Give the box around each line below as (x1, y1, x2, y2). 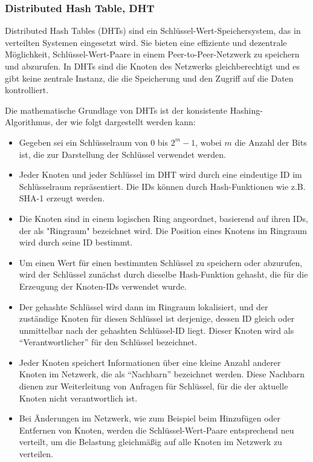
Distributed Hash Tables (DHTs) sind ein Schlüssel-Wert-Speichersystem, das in (5, 24, 301, 37)
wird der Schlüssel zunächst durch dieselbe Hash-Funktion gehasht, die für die (19, 268, 308, 281)
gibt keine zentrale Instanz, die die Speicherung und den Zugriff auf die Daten (5, 71, 294, 84)
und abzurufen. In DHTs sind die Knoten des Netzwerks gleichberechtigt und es (5, 60, 300, 72)
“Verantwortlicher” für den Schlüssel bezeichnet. (19, 336, 198, 348)
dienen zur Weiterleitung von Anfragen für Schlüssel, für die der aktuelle (19, 380, 288, 392)
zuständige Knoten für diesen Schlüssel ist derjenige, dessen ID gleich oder (19, 312, 295, 325)
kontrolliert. (5, 83, 49, 96)
